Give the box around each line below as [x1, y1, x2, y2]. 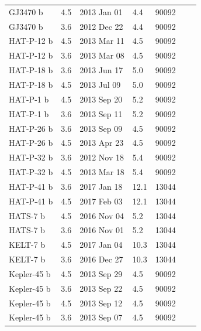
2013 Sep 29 [79, 267, 123, 279]
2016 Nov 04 [79, 209, 124, 221]
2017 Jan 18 [79, 180, 123, 192]
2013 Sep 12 [79, 296, 123, 309]
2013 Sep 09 [79, 122, 123, 134]
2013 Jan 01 [79, 5, 123, 18]
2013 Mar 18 [79, 166, 124, 178]
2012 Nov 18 [79, 151, 124, 163]
